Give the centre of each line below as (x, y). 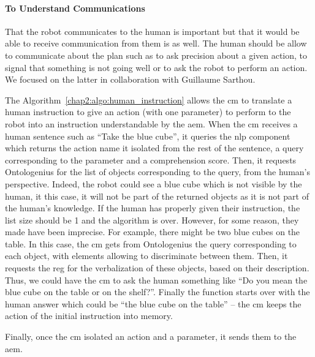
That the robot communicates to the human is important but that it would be (152, 31)
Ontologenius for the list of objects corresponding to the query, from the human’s (158, 172)
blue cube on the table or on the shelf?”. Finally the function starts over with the (157, 292)
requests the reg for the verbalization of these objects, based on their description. (157, 268)
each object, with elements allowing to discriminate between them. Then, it (146, 256)
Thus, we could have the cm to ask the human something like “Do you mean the (156, 280)
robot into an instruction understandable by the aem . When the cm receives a (151, 123)
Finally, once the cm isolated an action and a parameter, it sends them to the (151, 336)
